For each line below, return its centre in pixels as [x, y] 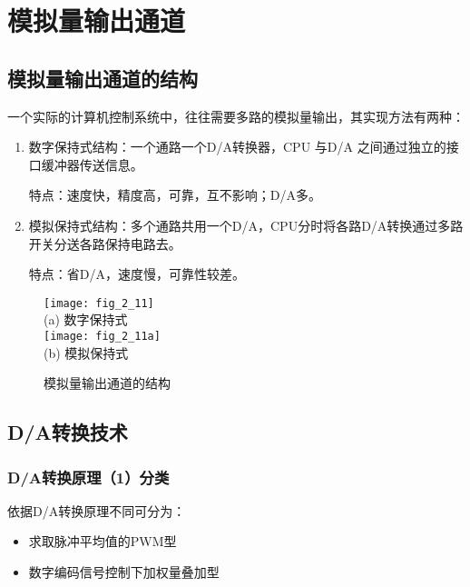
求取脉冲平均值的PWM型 [103, 541]
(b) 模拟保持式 [86, 352]
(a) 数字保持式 [86, 319]
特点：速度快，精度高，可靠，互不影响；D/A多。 [175, 195]
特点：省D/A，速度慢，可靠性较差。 [137, 274]
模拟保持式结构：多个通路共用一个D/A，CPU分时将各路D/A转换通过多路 [246, 225]
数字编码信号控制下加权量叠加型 [124, 572]
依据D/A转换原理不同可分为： [97, 510]
